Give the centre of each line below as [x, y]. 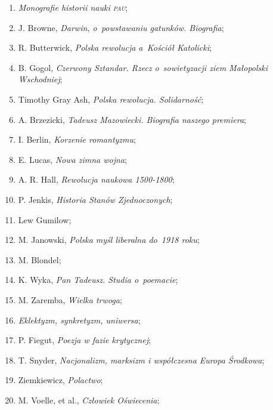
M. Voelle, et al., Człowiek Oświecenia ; [89, 400]
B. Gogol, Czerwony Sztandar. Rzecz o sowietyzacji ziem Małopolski [143, 67]
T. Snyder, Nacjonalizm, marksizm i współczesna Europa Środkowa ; [141, 360]
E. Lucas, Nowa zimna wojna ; [72, 159]
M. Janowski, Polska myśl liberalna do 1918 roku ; [109, 240]
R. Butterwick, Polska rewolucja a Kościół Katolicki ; [115, 47]
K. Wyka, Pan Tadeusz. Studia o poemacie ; [98, 280]
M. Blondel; [40, 259]
